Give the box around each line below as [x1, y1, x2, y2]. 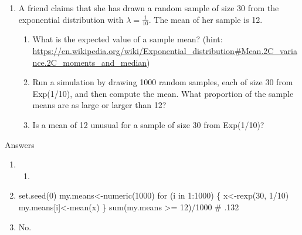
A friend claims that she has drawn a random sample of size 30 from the [18, 2, 279, 14]
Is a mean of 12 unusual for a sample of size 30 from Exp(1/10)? [32, 118, 264, 130]
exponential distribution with [18, 13, 124, 25]
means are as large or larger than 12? [32, 99, 167, 111]
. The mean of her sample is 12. [148, 13, 263, 25]
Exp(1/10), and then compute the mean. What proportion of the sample [32, 87, 294, 99]
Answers [5, 138, 35, 150]
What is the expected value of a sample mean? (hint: [32, 33, 223, 45]
